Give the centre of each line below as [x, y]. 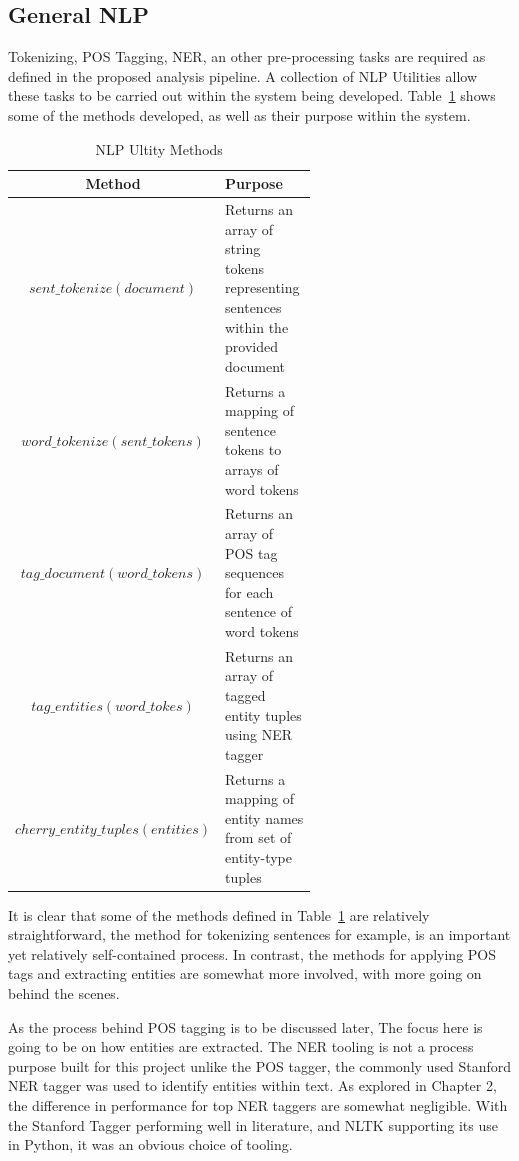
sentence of [259, 611]
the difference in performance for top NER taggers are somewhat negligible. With [258, 1105]
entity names [264, 817]
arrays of [252, 468]
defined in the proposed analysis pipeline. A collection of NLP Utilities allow [242, 75]
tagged [245, 695]
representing [262, 287]
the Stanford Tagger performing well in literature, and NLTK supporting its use [253, 1124]
